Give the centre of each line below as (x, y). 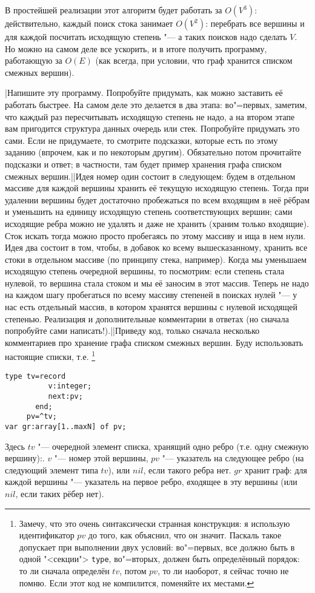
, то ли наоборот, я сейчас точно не (223, 571)
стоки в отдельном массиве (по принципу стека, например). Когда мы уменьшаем (156, 259)
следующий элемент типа (51, 469)
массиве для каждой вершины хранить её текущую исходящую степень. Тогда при (157, 188)
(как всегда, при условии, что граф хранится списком (194, 60)
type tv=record (35, 376)
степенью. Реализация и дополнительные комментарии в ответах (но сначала (147, 318)
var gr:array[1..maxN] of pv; (66, 426)
